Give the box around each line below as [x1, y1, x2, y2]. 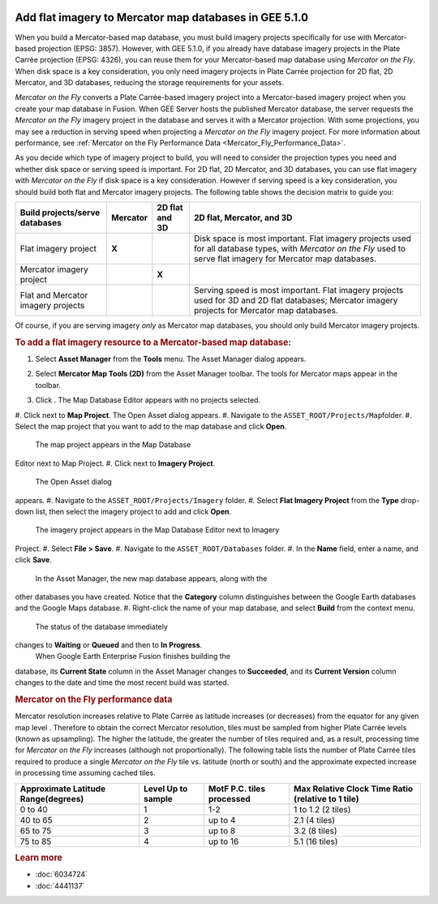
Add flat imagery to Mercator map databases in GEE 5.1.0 [15, 11, 308, 24]
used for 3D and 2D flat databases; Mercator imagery [193, 295, 398, 306]
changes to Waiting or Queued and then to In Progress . [15, 640, 203, 650]
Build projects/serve [19, 207, 101, 218]
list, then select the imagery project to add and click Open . [35, 506, 232, 516]
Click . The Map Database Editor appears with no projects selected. [35, 395, 261, 405]
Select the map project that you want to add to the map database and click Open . [15, 421, 287, 431]
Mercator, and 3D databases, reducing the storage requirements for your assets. [15, 78, 284, 88]
